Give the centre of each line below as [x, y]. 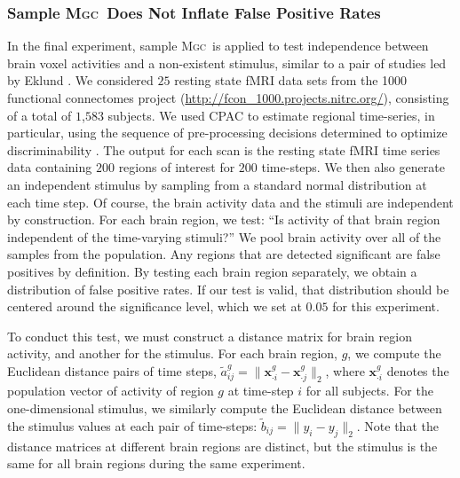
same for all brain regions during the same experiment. [156, 463]
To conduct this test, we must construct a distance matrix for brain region [210, 336]
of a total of [40, 115]
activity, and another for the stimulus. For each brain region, [172, 353]
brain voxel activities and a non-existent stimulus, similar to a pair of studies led [227, 63]
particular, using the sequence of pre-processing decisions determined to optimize [227, 133]
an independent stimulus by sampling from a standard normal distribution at [217, 184]
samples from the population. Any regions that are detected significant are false [224, 254]
